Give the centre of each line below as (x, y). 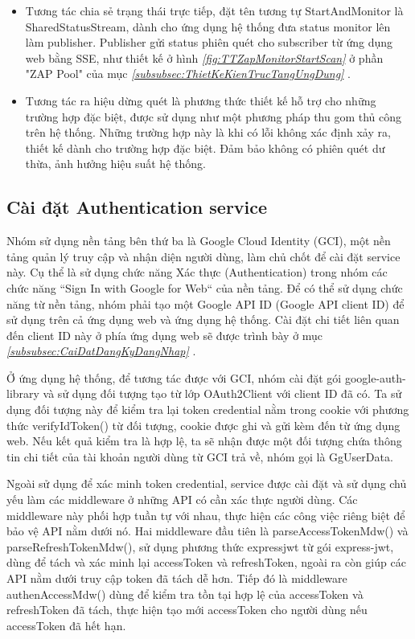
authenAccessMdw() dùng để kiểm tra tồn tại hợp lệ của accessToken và (185, 594)
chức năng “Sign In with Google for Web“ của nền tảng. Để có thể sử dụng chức (205, 287)
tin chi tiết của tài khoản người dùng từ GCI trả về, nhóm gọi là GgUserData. (200, 456)
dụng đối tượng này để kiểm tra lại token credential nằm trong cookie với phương (208, 410)
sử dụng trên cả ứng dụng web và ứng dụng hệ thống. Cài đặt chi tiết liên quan (203, 319)
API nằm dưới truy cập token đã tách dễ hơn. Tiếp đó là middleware (177, 578)
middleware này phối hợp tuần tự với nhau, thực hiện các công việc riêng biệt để (206, 515)
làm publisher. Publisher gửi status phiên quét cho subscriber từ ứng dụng (209, 42)
